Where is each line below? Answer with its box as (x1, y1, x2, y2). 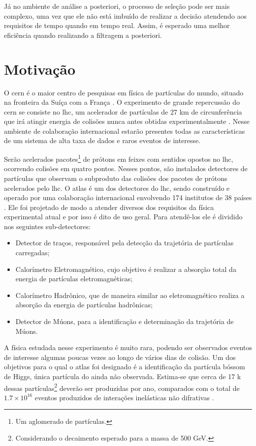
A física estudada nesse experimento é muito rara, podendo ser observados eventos (4, 342, 252, 353)
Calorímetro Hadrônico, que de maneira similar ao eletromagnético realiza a (15, 290, 245, 300)
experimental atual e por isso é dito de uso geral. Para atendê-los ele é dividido (4, 211, 243, 222)
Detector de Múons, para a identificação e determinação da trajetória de (15, 316, 234, 327)
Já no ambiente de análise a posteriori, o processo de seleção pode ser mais (4, 1, 230, 11)
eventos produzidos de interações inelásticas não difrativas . (34, 392, 214, 402)
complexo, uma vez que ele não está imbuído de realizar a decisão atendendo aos (4, 10, 247, 21)
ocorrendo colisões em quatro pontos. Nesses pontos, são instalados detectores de (4, 163, 248, 174)
